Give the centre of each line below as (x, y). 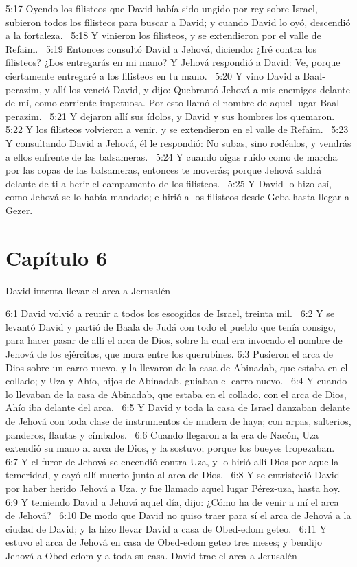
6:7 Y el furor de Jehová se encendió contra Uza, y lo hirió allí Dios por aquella (172, 461)
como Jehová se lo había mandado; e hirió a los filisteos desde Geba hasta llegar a (177, 197)
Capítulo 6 (57, 257)
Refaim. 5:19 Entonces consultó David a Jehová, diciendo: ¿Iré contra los (161, 48)
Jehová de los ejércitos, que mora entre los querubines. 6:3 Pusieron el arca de (169, 354)
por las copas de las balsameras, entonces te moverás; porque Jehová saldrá (164, 170)
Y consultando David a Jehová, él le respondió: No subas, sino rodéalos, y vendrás (178, 142)
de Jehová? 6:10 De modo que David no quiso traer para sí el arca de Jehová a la (178, 515)
